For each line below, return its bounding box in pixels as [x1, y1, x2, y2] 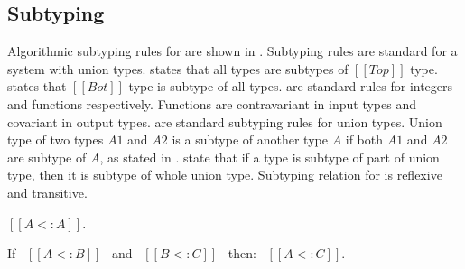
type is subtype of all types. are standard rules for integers [128, 77, 453, 96]
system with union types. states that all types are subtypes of [7, 59, 349, 78]
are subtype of [7, 147, 87, 166]
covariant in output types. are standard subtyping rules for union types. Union [7, 112, 442, 131]
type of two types [7, 130, 104, 149]
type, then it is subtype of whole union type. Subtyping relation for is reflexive [7, 165, 442, 184]
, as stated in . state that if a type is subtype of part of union [99, 147, 440, 166]
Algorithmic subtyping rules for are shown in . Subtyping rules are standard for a [7, 42, 458, 60]
